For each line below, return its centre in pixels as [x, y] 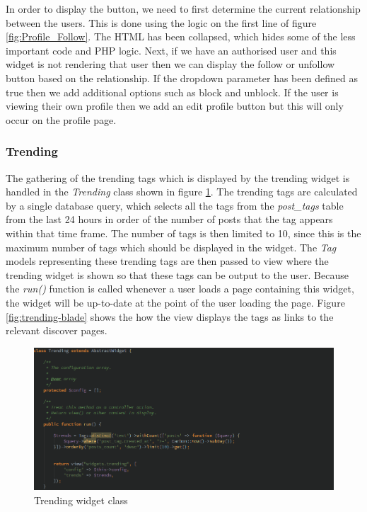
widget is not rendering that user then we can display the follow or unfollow [170, 64]
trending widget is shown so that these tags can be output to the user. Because [177, 274]
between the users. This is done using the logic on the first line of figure [161, 22]
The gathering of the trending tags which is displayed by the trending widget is [178, 177]
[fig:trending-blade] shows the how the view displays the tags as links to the [170, 316]
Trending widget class [81, 500]
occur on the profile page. [61, 119]
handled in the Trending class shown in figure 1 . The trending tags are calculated [182, 192]
